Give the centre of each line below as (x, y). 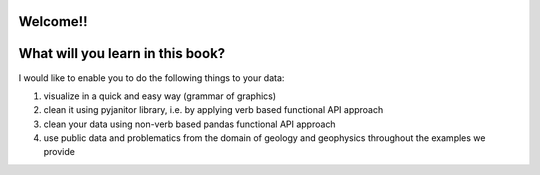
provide (59, 152)
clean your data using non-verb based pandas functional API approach (189, 124)
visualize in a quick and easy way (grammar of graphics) (160, 96)
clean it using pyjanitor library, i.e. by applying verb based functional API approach (213, 110)
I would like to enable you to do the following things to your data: (151, 77)
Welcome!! (53, 21)
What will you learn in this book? (122, 53)
